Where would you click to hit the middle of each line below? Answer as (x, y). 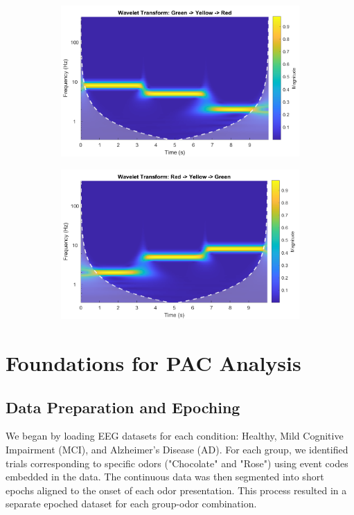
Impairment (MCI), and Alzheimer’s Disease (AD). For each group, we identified (177, 449)
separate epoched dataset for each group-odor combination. (131, 504)
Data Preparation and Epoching (123, 407)
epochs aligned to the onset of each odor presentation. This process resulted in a (176, 490)
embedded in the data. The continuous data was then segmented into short (165, 477)
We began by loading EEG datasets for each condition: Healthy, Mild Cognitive (175, 436)
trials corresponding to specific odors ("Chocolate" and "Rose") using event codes (177, 463)
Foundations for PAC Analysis (153, 362)
